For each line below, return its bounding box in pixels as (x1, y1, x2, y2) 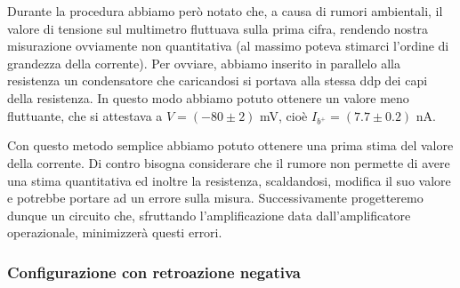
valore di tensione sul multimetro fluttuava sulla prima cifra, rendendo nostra (7, 19, 429, 37)
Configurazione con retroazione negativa (7, 260, 301, 283)
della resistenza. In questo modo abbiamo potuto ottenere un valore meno (7, 88, 409, 107)
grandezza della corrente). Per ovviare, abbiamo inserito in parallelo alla (7, 53, 400, 72)
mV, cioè (260, 106, 308, 124)
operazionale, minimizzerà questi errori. (7, 223, 222, 242)
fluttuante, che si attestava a (7, 106, 163, 124)
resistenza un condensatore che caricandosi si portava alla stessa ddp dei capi (7, 71, 428, 90)
